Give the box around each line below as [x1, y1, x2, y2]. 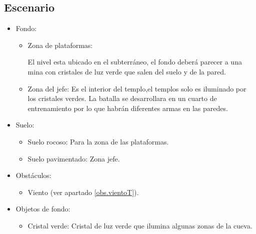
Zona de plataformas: [27, 39, 93, 50]
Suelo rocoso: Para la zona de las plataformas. [27, 136, 169, 146]
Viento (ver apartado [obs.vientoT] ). [27, 186, 139, 197]
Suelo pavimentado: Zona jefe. [27, 153, 120, 163]
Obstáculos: [15, 170, 51, 180]
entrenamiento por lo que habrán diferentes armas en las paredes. [27, 102, 228, 113]
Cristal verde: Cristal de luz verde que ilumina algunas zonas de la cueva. [27, 220, 252, 230]
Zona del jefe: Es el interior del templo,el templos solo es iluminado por [27, 83, 246, 93]
